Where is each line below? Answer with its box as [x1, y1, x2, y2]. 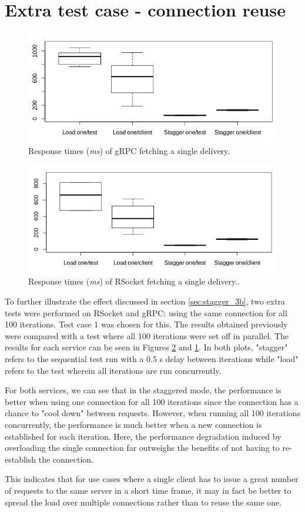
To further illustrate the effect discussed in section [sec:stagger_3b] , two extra [5, 295, 286, 307]
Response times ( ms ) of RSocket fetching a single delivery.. [28, 275, 240, 287]
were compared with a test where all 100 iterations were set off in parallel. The [5, 329, 289, 342]
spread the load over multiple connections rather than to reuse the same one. [5, 496, 282, 508]
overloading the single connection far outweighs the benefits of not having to [5, 441, 280, 454]
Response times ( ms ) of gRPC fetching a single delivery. [28, 144, 230, 156]
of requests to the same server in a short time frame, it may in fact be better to [5, 484, 291, 496]
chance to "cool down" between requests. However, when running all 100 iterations [5, 407, 301, 419]
